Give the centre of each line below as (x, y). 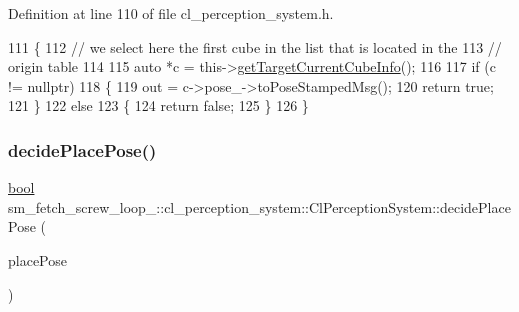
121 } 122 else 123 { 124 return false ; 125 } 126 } (158, 105)
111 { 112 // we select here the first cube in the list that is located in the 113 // (255, 46)
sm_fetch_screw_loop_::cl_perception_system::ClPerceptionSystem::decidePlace (259, 206)
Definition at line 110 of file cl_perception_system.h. (171, 13)
